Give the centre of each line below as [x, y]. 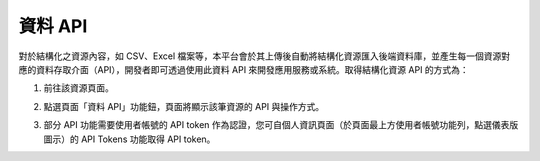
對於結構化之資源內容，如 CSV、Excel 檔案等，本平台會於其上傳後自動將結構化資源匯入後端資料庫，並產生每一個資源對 [264, 56]
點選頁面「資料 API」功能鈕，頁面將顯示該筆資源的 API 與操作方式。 [184, 106]
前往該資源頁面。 [78, 88]
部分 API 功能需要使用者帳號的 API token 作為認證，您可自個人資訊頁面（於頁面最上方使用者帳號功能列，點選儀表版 [281, 125]
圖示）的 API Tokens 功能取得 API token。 [129, 139]
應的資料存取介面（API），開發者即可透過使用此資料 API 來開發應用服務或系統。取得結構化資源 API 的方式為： [243, 69]
